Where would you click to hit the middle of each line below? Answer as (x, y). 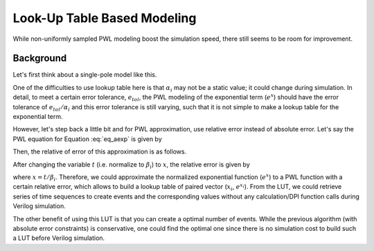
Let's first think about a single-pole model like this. (85, 75)
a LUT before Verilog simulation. (59, 238)
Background (40, 58)
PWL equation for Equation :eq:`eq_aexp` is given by (87, 139)
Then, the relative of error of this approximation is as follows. (100, 151)
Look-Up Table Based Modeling (105, 18)
